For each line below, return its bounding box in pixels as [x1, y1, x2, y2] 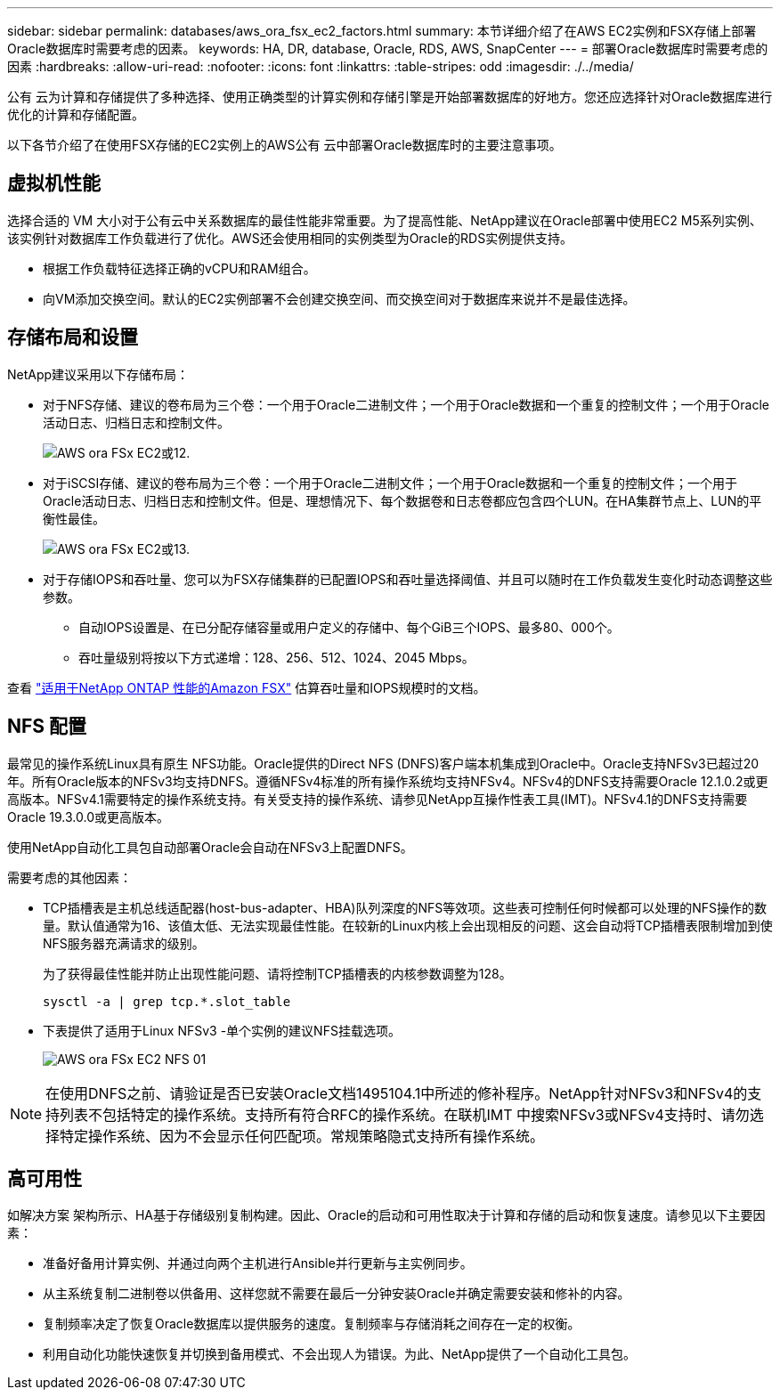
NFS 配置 [7, 715, 87, 738]
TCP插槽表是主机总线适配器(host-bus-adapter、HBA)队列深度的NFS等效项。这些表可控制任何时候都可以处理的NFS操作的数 [43, 899, 768, 915]
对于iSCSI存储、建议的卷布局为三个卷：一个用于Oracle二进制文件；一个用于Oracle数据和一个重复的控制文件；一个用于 [43, 475, 738, 491]
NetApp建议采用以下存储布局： [7, 366, 190, 382]
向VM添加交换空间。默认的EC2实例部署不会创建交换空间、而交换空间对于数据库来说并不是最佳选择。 [43, 290, 636, 306]
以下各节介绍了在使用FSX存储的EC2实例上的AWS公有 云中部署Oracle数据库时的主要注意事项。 [7, 137, 562, 152]
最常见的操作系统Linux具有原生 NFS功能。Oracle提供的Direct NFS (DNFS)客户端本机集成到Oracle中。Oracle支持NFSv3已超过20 [7, 755, 760, 771]
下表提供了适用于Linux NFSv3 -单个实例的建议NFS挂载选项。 [43, 1022, 401, 1038]
